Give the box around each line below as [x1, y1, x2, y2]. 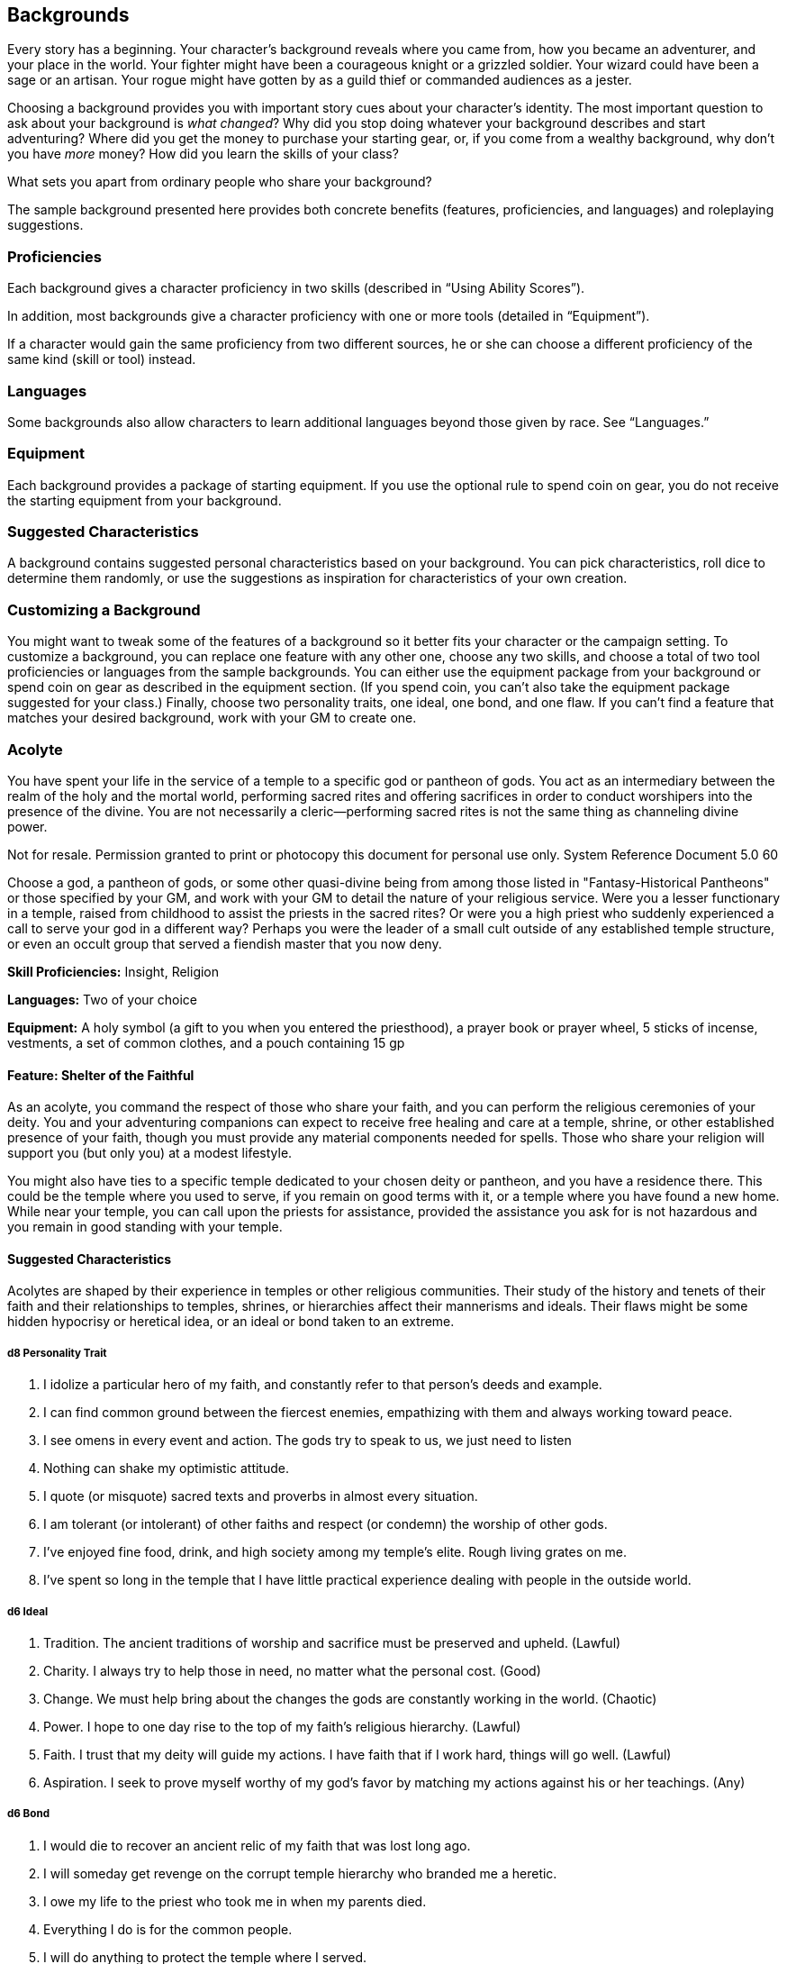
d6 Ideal [7, 1605, 49, 1618]
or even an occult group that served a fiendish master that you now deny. [7, 935, 442, 951]
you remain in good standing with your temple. [7, 1219, 283, 1235]
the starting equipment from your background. [7, 492, 282, 508]
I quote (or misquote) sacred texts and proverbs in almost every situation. [43, 1488, 478, 1505]
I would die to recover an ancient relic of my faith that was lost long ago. [43, 1837, 471, 1853]
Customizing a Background [7, 600, 201, 619]
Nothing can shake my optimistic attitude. [43, 1460, 289, 1477]
